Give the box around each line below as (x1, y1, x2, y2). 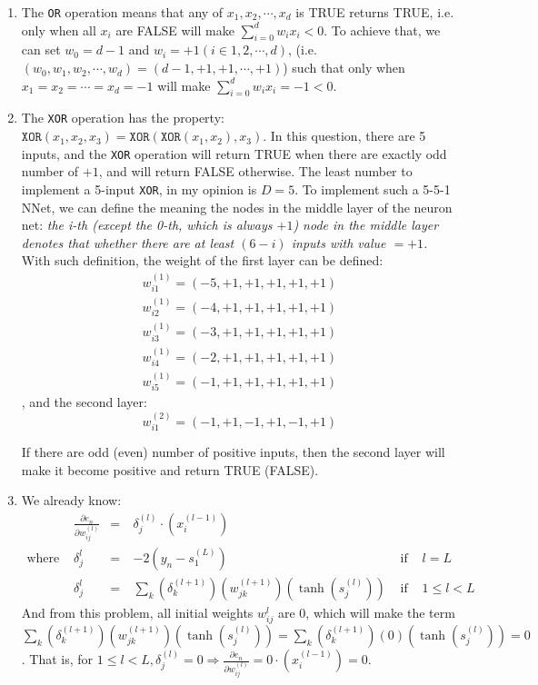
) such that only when (283, 58, 405, 77)
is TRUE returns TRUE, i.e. (295, 3, 454, 21)
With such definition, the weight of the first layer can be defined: (21, 251, 384, 270)
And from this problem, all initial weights (21, 602, 254, 621)
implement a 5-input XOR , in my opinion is (21, 179, 257, 198)
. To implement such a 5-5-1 (294, 179, 451, 198)
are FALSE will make (115, 20, 234, 39)
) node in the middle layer (293, 215, 439, 234)
